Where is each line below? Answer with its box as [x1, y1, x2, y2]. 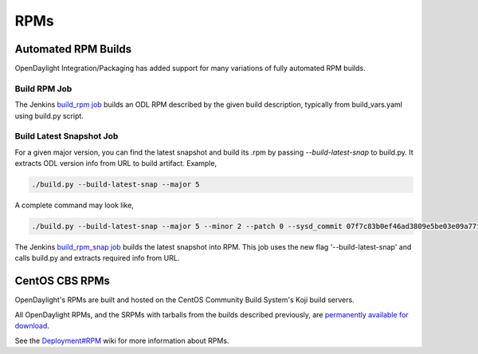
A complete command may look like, [14, 200, 135, 210]
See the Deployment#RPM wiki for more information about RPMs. [14, 336, 229, 345]
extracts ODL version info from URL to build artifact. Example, [14, 159, 217, 168]
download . [14, 321, 49, 331]
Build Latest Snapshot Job [14, 131, 119, 142]
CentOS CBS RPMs [14, 274, 111, 288]
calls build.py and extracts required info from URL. [14, 254, 180, 263]
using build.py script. [14, 111, 84, 120]
